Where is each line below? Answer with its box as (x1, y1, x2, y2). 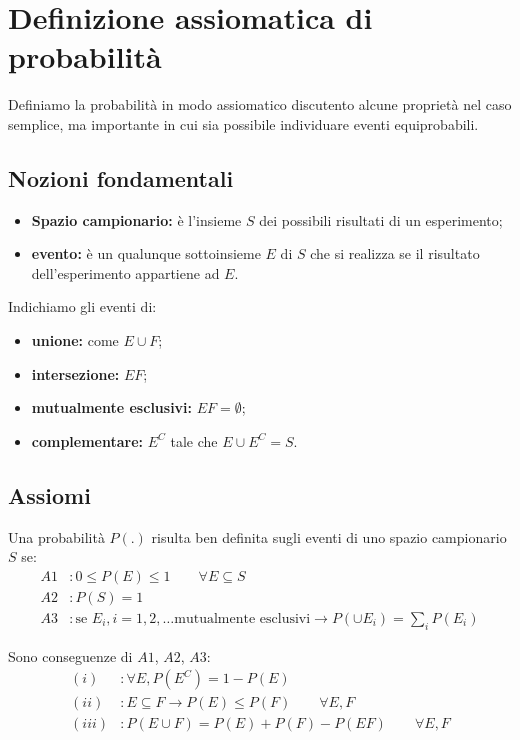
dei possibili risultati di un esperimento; (259, 209, 503, 230)
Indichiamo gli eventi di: (8, 296, 157, 317)
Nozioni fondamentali (8, 162, 234, 193)
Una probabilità (8, 526, 105, 547)
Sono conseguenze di (8, 645, 133, 666)
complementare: (31, 430, 144, 451)
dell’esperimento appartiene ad (31, 262, 220, 283)
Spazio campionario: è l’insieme (31, 209, 242, 230)
